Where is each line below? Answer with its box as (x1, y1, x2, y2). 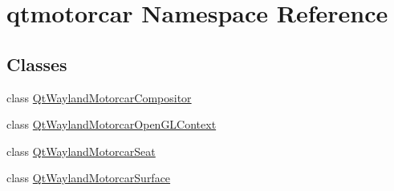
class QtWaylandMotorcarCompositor (6, 89, 192, 105)
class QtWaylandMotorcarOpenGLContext (6, 116, 217, 133)
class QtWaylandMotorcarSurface (6, 169, 171, 186)
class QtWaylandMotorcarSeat (6, 142, 156, 159)
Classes (6, 51, 67, 76)
